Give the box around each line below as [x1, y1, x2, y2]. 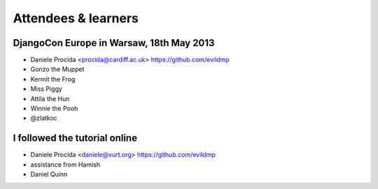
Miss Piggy [30, 84, 63, 93]
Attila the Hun [30, 94, 70, 103]
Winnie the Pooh [30, 105, 78, 113]
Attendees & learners [13, 10, 139, 26]
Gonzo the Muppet [30, 65, 85, 73]
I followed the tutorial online [13, 133, 138, 144]
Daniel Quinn [30, 170, 68, 179]
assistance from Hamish [30, 160, 101, 169]
